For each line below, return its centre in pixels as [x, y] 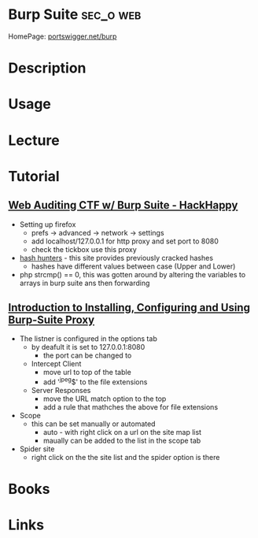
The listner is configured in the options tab [88, 339]
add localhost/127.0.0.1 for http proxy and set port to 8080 [125, 241]
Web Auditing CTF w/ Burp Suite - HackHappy [123, 205]
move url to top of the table [87, 373]
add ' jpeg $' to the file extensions [95, 381]
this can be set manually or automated [93, 424]
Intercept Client [56, 364]
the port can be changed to [87, 355]
